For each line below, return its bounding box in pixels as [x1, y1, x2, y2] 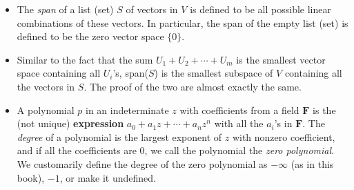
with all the [214, 116, 264, 131]
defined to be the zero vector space [17, 29, 164, 44]
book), [17, 170, 45, 184]
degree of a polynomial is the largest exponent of [17, 129, 222, 144]
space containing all [17, 66, 101, 80]
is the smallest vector [236, 52, 326, 66]
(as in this [291, 156, 334, 171]
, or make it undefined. [59, 170, 156, 184]
